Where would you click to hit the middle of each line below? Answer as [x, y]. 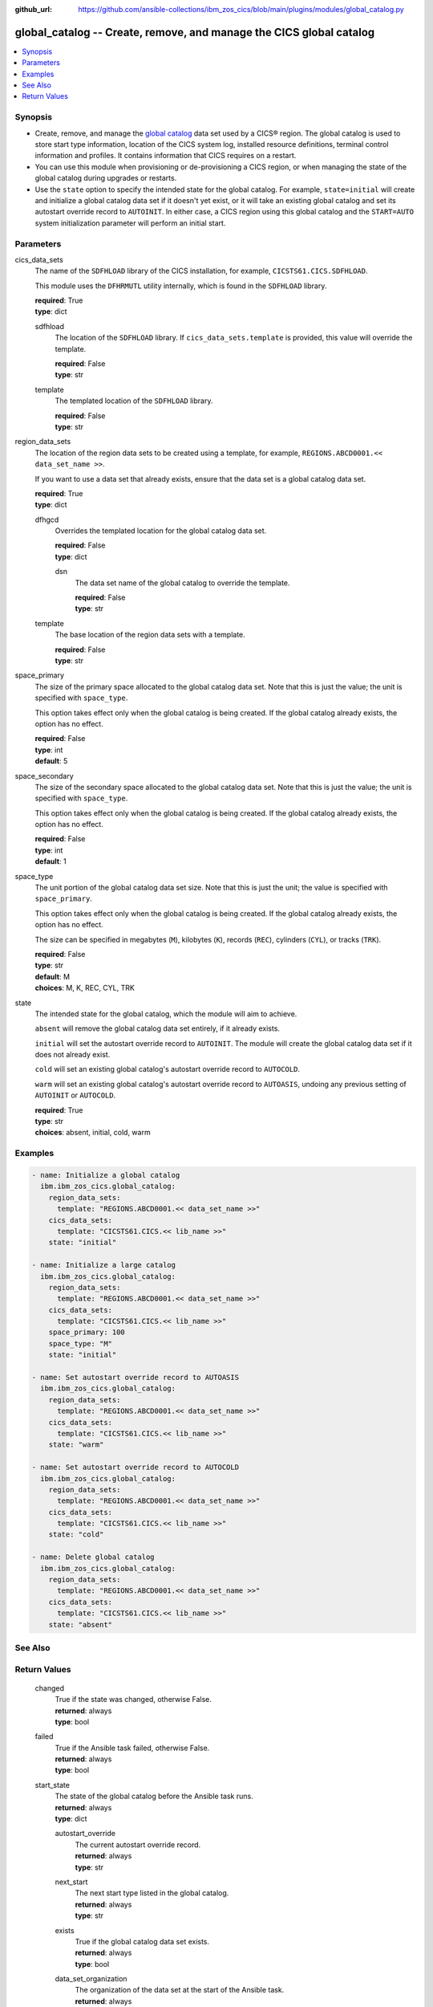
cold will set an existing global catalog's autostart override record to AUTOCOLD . [168, 1069]
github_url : [33, 9]
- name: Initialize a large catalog [104, 1265]
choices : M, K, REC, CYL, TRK [85, 988]
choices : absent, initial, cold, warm [93, 1133]
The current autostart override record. [138, 1844]
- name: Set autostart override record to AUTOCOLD [136, 1468]
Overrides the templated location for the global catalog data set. [161, 531]
